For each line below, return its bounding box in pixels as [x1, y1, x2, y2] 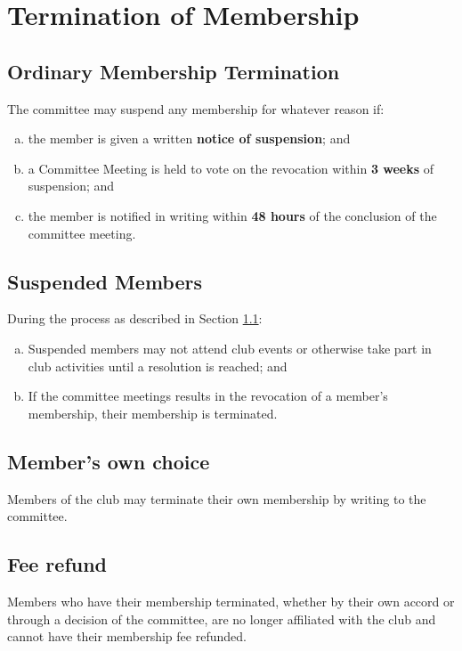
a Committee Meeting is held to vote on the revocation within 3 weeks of [28, 159, 434, 177]
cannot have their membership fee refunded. [7, 627, 247, 646]
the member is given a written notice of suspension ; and [28, 129, 351, 148]
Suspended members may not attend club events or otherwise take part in [28, 338, 432, 357]
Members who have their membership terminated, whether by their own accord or [7, 591, 455, 610]
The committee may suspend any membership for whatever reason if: [7, 99, 385, 118]
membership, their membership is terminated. [28, 403, 278, 422]
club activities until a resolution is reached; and [28, 356, 288, 375]
